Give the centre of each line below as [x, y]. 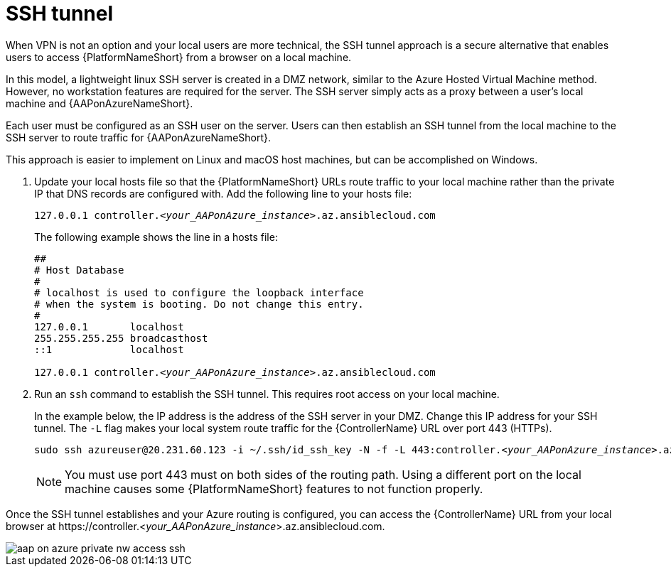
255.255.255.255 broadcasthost [121, 338]
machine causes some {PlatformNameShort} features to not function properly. [274, 489]
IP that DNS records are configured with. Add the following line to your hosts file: [223, 193]
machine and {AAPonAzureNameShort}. [100, 103]
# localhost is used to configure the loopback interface [199, 292]
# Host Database [79, 270]
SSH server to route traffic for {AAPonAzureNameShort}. [139, 137]
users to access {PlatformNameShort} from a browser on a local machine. [179, 57]
